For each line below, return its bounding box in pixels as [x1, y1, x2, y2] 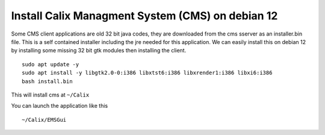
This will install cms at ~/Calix [11, 91, 90, 98]
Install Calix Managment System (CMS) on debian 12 [11, 9, 278, 22]
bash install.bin [22, 78, 73, 84]
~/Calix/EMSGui [22, 116, 67, 123]
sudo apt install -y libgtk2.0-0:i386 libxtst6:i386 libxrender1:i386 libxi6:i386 [22, 69, 273, 77]
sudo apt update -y [22, 61, 79, 67]
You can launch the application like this [11, 102, 108, 110]
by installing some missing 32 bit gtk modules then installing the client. [11, 47, 187, 54]
